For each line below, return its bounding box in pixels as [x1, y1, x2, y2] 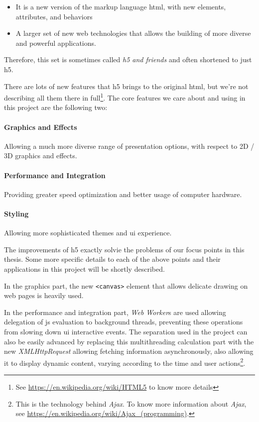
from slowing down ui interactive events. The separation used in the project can [4, 326, 248, 336]
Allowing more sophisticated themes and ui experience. [4, 227, 172, 238]
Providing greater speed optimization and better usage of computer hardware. [4, 189, 242, 199]
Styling [4, 208, 29, 218]
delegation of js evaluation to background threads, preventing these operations [4, 316, 243, 327]
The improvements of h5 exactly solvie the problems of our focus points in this [4, 244, 245, 254]
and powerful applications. [15, 37, 96, 48]
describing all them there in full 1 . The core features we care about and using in [4, 91, 246, 103]
